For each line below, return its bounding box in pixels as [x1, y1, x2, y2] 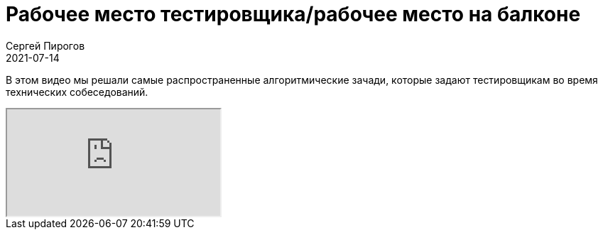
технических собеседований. [6, 85, 148, 98]
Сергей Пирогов [6, 39, 85, 52]
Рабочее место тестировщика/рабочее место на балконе [6, 2, 581, 26]
